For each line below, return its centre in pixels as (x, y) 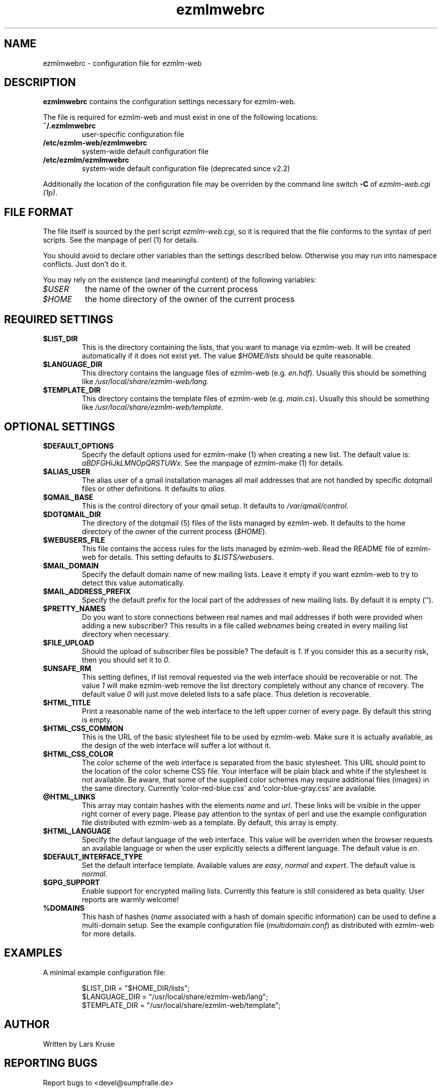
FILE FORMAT (39, 212)
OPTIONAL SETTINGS (60, 426)
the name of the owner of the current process (171, 289)
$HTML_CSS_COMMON (83, 728)
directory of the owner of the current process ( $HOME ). (174, 531)
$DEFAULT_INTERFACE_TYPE (93, 856)
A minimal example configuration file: (104, 972)
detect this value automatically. (133, 583)
